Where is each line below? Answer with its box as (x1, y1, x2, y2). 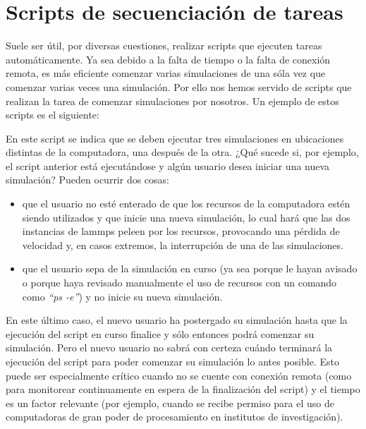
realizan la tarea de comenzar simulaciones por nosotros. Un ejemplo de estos (6, 93, 339, 108)
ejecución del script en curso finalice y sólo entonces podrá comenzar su (6, 326, 315, 341)
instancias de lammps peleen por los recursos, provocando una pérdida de (22, 224, 340, 238)
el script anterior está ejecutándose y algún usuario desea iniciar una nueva (6, 158, 330, 173)
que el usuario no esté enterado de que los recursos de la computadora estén (22, 196, 350, 211)
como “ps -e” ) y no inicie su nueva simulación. (22, 289, 223, 303)
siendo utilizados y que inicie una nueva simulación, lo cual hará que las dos (22, 210, 350, 224)
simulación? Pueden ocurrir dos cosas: (6, 172, 170, 187)
